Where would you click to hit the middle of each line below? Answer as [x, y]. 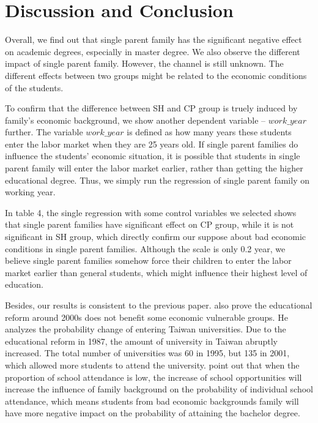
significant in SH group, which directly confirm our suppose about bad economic [155, 237]
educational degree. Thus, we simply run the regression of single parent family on [157, 180]
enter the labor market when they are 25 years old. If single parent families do [152, 144]
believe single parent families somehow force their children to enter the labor [148, 260]
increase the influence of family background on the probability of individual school [159, 389]
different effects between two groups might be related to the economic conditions [156, 75]
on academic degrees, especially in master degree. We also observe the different [153, 51]
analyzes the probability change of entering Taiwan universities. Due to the [146, 329]
